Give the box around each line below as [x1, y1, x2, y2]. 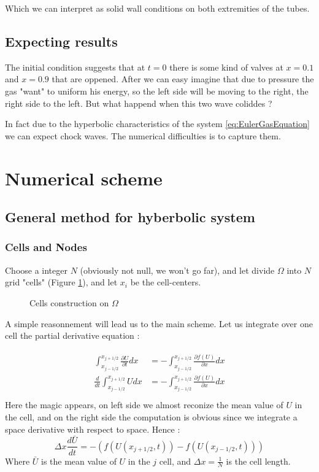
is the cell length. [226, 454, 291, 467]
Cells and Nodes [5, 239, 87, 255]
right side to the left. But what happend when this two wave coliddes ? [5, 96, 272, 109]
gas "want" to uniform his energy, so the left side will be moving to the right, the [5, 84, 309, 97]
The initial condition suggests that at [5, 60, 145, 73]
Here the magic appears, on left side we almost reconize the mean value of [5, 398, 283, 411]
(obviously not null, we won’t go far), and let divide [80, 263, 275, 276]
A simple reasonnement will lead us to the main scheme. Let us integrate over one [5, 317, 313, 330]
